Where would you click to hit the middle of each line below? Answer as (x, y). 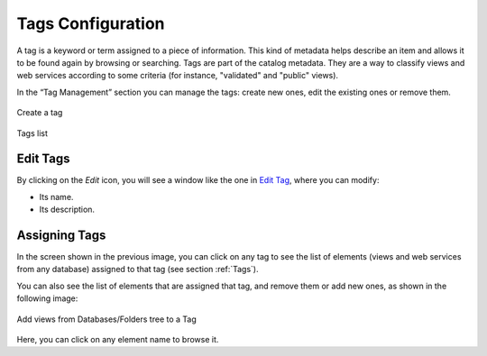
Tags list (32, 133)
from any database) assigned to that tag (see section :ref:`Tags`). (138, 269)
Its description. (67, 210)
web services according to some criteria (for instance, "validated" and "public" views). (177, 76)
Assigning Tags (61, 235)
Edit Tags (44, 159)
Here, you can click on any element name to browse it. (118, 340)
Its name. (56, 196)
